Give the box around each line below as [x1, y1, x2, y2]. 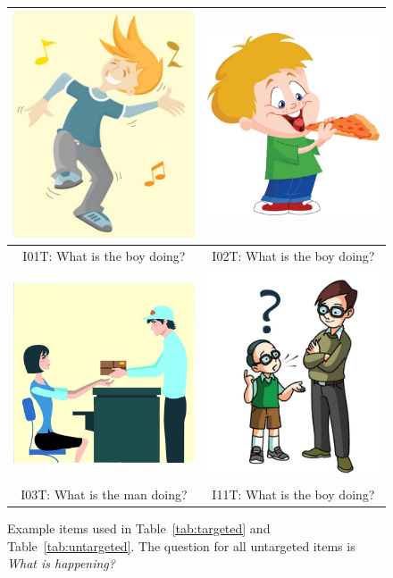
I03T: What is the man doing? [21, 484, 188, 503]
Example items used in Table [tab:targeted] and [7, 518, 271, 537]
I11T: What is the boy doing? [212, 484, 375, 503]
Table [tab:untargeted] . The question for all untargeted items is [7, 536, 355, 555]
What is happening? [7, 554, 115, 573]
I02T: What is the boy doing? [212, 246, 375, 264]
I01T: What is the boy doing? [22, 246, 186, 264]
